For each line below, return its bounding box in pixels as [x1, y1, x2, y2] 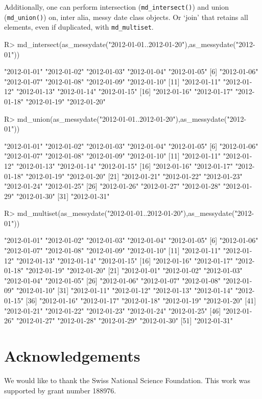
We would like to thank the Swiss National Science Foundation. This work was [4, 374, 250, 385]
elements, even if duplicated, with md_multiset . [4, 21, 154, 32]
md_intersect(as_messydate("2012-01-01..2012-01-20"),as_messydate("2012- [17, 38, 255, 49]
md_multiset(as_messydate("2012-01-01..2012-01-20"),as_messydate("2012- [17, 208, 254, 218]
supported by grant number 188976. [4, 385, 116, 395]
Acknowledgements [4, 345, 140, 366]
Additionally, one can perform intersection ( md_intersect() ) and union [4, 2, 229, 12]
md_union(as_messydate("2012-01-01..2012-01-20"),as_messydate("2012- [17, 113, 247, 124]
